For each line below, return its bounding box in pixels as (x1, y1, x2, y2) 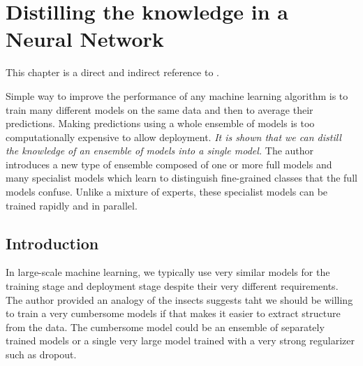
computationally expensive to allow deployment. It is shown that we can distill (6, 129, 341, 144)
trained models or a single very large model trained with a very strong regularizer (6, 333, 355, 348)
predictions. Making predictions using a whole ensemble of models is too (6, 116, 315, 131)
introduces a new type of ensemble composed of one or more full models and (6, 156, 332, 171)
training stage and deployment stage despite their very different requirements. (6, 279, 339, 293)
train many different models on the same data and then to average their (6, 102, 313, 117)
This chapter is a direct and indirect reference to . (6, 65, 220, 80)
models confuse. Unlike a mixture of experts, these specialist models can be (6, 184, 328, 199)
